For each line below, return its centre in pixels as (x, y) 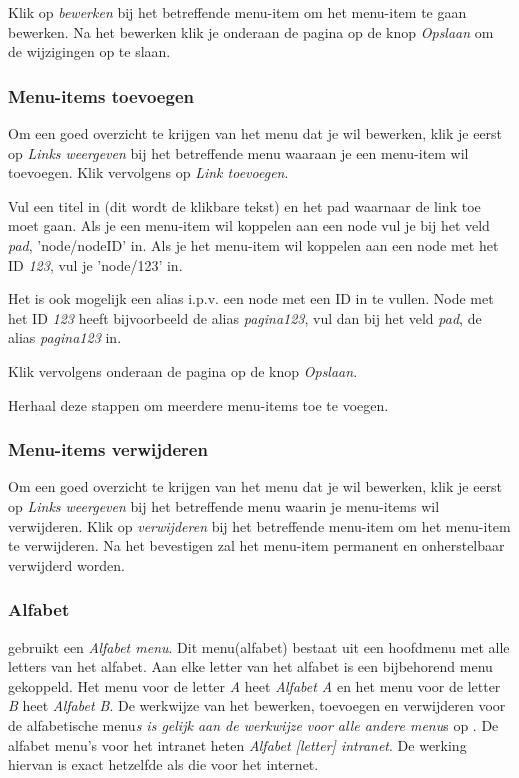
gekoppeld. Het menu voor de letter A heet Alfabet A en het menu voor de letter (254, 685)
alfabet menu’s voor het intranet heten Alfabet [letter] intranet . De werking (237, 744)
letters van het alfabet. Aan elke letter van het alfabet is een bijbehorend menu (250, 666)
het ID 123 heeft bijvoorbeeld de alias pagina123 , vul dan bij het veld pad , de (245, 317)
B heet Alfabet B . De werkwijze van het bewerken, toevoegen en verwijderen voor (257, 705)
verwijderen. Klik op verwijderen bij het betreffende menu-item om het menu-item (259, 525)
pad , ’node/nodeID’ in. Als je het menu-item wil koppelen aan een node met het (253, 244)
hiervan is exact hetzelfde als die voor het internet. (163, 764)
